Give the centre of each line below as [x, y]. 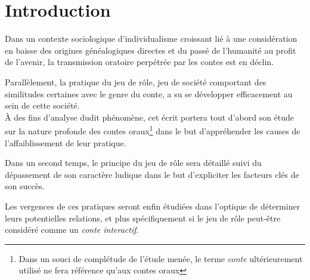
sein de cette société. [42, 105]
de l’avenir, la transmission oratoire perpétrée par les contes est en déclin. [139, 62]
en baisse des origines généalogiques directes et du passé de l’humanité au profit [151, 50]
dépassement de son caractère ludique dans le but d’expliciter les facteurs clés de [152, 174]
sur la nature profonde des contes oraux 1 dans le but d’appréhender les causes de [153, 130]
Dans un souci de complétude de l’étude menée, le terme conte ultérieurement [161, 258]
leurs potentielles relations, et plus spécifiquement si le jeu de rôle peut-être [143, 218]
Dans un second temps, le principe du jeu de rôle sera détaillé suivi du [133, 163]
